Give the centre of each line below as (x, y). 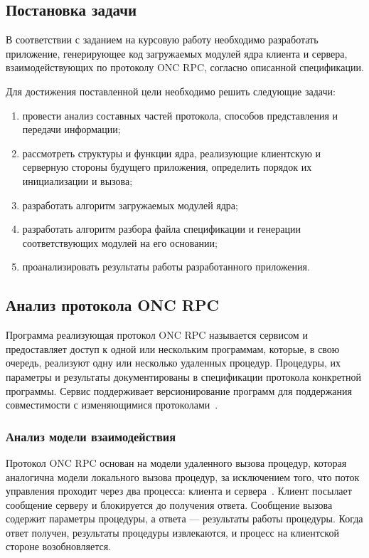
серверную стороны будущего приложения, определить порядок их (167, 167)
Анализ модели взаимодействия (91, 436)
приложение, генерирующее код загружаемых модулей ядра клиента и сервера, (177, 53)
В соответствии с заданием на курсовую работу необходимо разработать (162, 40)
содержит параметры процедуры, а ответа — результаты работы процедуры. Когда (184, 518)
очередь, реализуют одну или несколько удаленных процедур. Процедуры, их (173, 363)
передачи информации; (71, 129)
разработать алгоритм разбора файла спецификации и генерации (161, 229)
